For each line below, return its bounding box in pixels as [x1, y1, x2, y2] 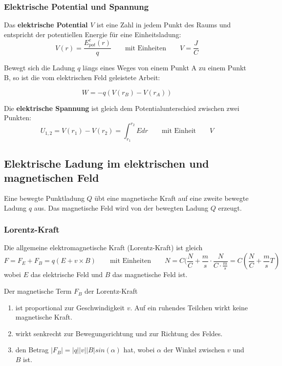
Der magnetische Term [4, 286, 72, 296]
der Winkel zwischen [163, 344, 225, 355]
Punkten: [4, 112, 31, 123]
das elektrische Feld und [30, 269, 103, 280]
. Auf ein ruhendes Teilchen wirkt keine [130, 302, 248, 312]
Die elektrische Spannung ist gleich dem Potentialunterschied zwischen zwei [4, 103, 239, 113]
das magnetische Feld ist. [112, 269, 188, 280]
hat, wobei [123, 344, 155, 355]
